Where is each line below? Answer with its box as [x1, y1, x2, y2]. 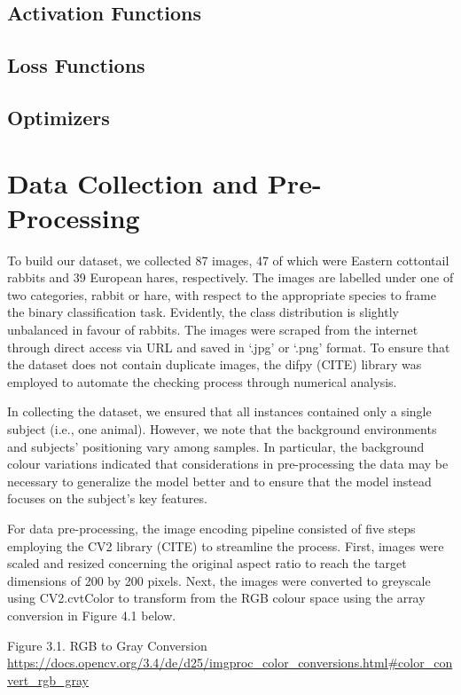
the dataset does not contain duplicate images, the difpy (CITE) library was [7, 355, 422, 374]
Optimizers [7, 103, 110, 130]
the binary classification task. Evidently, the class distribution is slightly [7, 303, 399, 321]
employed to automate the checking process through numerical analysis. [7, 372, 397, 391]
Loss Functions [7, 51, 145, 79]
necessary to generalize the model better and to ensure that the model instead [7, 471, 432, 490]
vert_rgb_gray [7, 670, 89, 689]
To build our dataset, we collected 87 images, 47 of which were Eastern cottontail [7, 250, 449, 269]
